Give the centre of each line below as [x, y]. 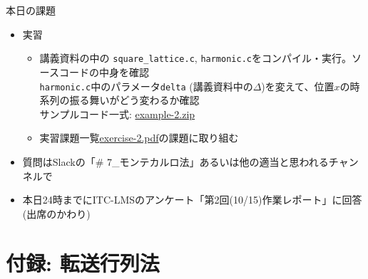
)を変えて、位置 [298, 86]
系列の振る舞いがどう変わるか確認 [119, 100]
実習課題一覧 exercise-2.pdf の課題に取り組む [139, 138]
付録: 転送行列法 [83, 262]
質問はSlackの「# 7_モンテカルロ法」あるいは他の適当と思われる [175, 162]
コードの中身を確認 [104, 72]
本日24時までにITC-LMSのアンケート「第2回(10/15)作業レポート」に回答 [192, 200]
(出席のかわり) [56, 213]
